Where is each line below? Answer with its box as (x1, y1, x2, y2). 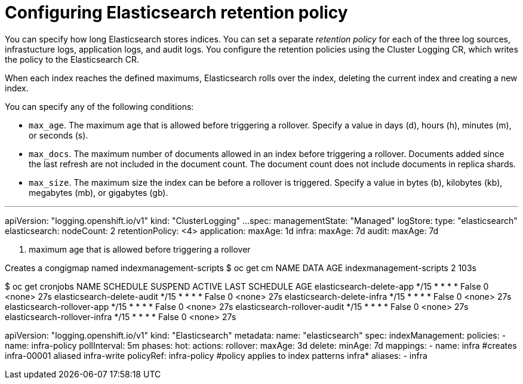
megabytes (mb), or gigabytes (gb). (29, 187, 168, 198)
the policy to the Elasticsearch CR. (5, 54, 140, 64)
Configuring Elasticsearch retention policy (5, 2, 348, 23)
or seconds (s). (29, 130, 88, 140)
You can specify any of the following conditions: (5, 101, 194, 112)
